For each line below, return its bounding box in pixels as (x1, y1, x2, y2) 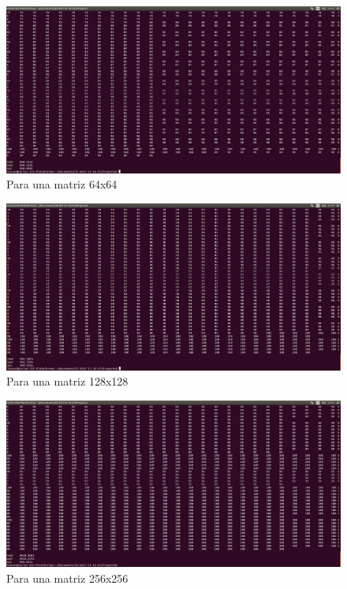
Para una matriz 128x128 (6, 373, 129, 390)
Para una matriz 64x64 (6, 176, 118, 192)
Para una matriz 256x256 (6, 569, 129, 586)
